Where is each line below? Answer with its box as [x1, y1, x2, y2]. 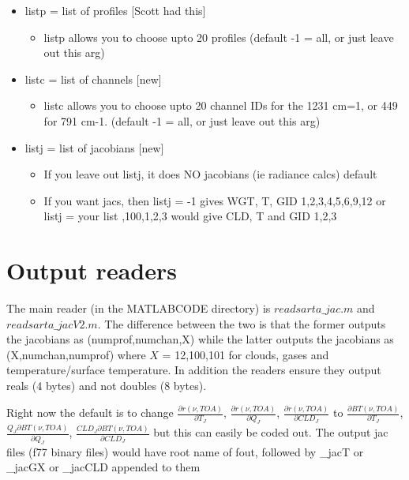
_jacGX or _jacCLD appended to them [6, 459, 201, 475]
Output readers [6, 254, 177, 287]
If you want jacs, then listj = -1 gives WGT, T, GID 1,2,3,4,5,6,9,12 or [43, 192, 386, 208]
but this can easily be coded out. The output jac [153, 424, 388, 441]
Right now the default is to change [6, 404, 174, 420]
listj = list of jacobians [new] [24, 139, 164, 156]
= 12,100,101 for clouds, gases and [162, 346, 329, 362]
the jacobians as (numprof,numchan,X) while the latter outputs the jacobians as [6, 331, 394, 347]
